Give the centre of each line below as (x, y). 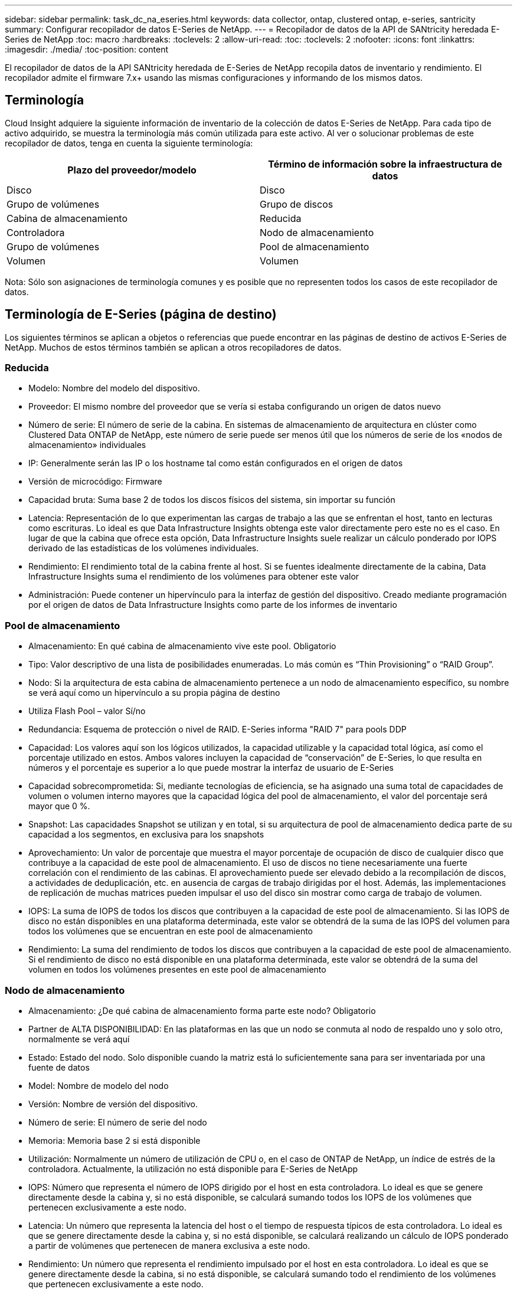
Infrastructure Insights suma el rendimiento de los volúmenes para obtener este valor (194, 577)
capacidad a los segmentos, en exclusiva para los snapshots (146, 835)
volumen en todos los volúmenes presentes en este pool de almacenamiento (177, 970)
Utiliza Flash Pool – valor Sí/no (87, 711)
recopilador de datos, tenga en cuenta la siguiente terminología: (129, 143)
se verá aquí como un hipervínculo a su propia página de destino (154, 693)
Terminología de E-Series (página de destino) (141, 315)
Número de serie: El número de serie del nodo (118, 1122)
